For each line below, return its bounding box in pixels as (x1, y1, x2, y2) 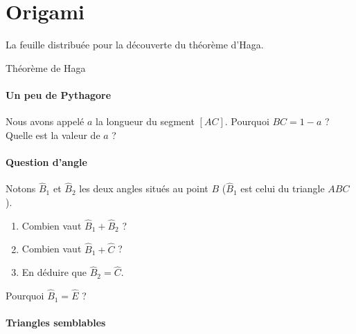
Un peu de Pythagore (6, 87, 112, 102)
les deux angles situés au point (79, 181, 208, 196)
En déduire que (21, 265, 87, 279)
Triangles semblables (6, 315, 106, 330)
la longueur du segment (96, 114, 195, 129)
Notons (6, 181, 36, 196)
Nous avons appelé (6, 114, 84, 129)
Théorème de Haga (6, 60, 86, 75)
